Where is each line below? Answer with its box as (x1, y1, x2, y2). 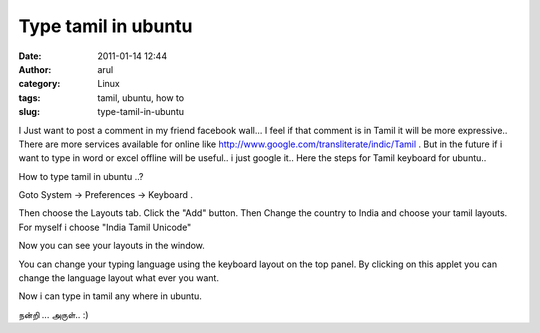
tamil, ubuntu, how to (97, 91, 185, 104)
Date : (18, 50, 42, 62)
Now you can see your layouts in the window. (18, 240, 205, 252)
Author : (18, 63, 52, 75)
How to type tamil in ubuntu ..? (18, 170, 144, 182)
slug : (18, 106, 40, 118)
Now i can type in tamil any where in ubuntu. (18, 290, 202, 302)
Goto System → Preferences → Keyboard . (18, 189, 194, 201)
